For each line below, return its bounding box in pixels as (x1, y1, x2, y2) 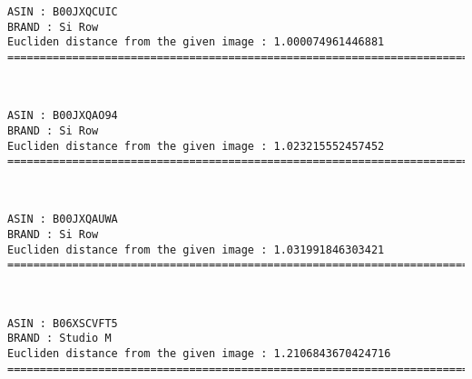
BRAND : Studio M (7, 332, 112, 345)
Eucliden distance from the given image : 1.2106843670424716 (7, 346, 391, 360)
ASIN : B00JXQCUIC (7, 5, 118, 18)
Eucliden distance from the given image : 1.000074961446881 (7, 35, 385, 49)
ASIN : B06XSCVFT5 (7, 316, 118, 330)
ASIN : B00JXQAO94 (7, 109, 118, 123)
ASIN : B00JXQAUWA (7, 213, 118, 226)
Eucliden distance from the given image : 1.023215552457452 (7, 139, 385, 153)
